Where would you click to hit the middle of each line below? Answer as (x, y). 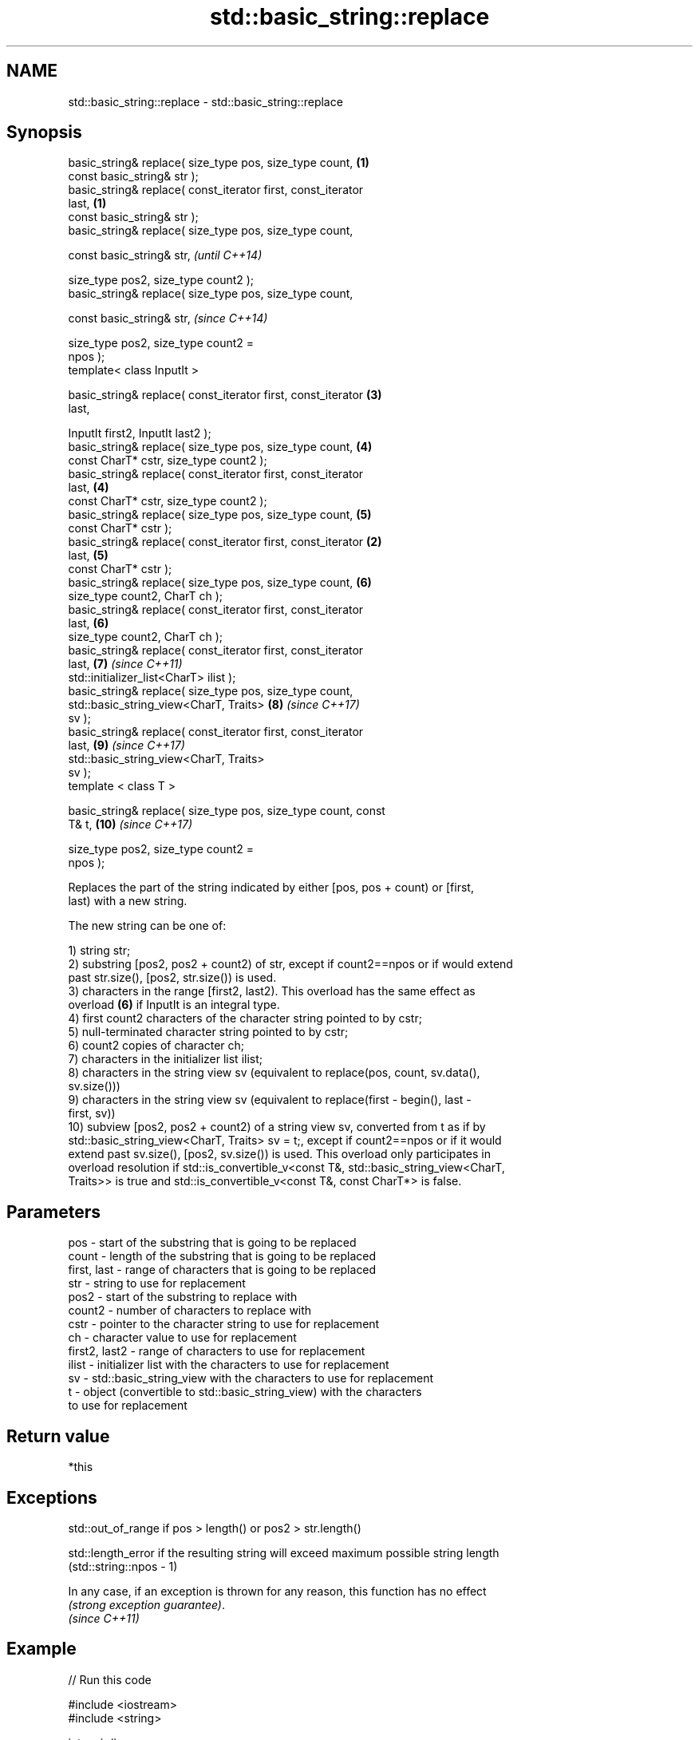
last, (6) (89, 623)
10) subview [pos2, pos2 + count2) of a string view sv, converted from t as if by (277, 1127)
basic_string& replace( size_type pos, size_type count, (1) (219, 163)
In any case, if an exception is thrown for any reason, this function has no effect (277, 1591)
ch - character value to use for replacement (182, 1338)
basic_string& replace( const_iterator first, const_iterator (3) (225, 395)
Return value (58, 1436)
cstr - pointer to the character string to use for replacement (224, 1324)
